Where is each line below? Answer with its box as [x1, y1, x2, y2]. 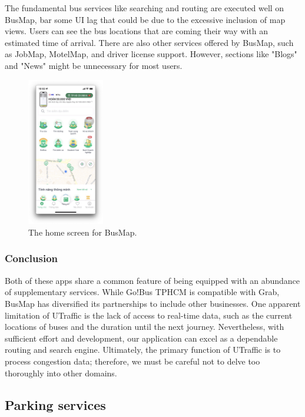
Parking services [5, 395, 106, 413]
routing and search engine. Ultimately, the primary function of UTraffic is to [5, 343, 281, 356]
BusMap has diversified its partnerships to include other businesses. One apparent [5, 297, 301, 309]
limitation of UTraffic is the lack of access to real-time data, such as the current [5, 309, 293, 321]
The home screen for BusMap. [28, 226, 137, 238]
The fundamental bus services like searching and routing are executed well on [5, 2, 284, 14]
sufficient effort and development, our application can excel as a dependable [5, 332, 278, 344]
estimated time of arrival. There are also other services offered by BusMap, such [5, 36, 294, 48]
